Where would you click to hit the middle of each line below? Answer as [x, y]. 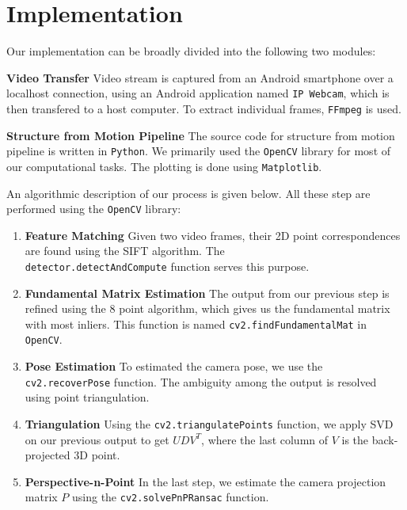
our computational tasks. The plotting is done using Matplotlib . [164, 166]
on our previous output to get [97, 439]
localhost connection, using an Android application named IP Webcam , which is [198, 93]
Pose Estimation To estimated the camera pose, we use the [174, 366]
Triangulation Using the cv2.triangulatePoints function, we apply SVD [209, 423]
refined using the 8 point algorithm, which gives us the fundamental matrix [207, 308]
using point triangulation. [87, 397]
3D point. [97, 455]
